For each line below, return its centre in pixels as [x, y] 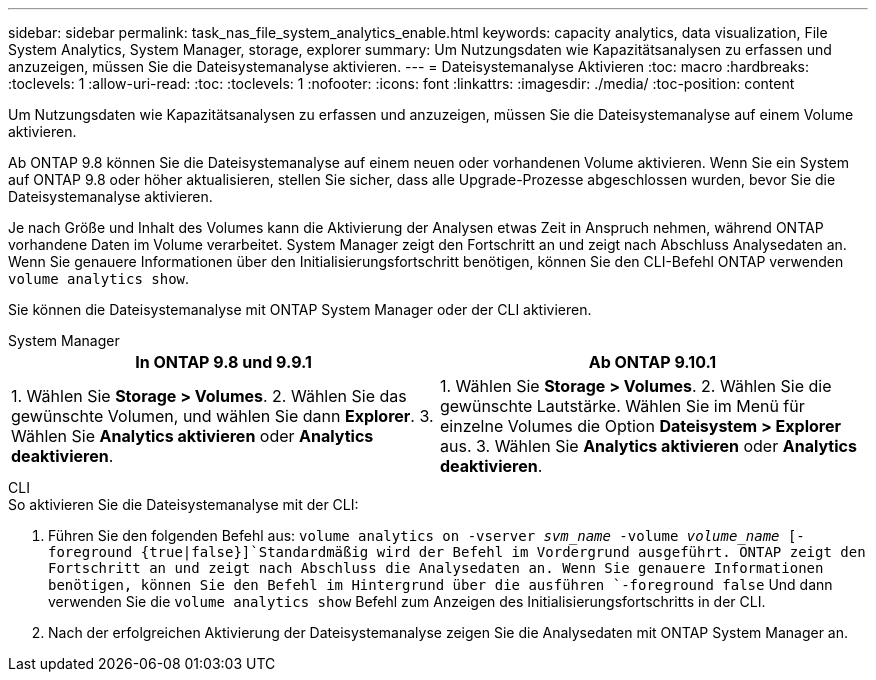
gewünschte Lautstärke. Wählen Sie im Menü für [622, 406]
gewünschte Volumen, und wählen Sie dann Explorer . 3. [222, 416]
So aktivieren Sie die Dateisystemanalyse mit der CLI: [183, 504]
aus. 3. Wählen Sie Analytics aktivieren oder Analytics [648, 446]
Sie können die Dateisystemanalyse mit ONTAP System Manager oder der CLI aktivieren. [300, 309]
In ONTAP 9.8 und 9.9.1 [223, 362]
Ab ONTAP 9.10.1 [652, 362]
